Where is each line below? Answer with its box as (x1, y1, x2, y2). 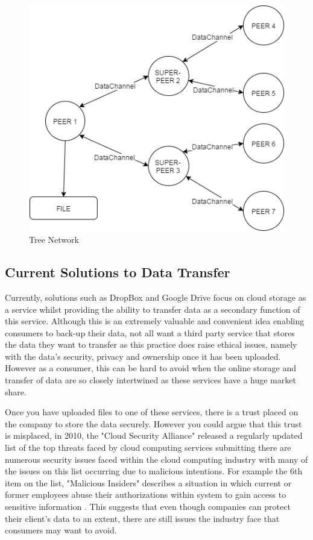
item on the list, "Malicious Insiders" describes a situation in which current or (5, 476, 292, 489)
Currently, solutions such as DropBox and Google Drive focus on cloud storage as (5, 290, 306, 303)
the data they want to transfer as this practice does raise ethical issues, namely (5, 338, 297, 351)
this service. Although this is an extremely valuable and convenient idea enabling (5, 315, 305, 327)
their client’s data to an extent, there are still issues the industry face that (5, 512, 280, 524)
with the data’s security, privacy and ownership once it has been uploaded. (5, 350, 281, 362)
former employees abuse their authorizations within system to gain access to (5, 488, 286, 501)
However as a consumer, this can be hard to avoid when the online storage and (5, 362, 297, 374)
